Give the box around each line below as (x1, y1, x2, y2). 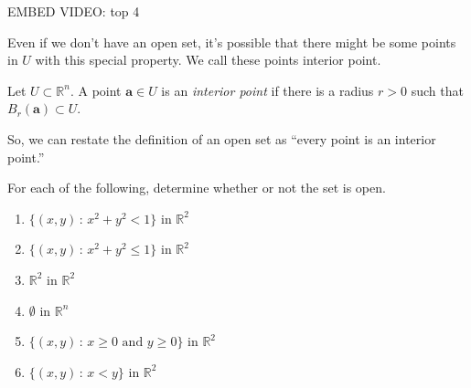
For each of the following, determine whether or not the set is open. (7, 178, 386, 197)
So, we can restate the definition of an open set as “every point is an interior (7, 129, 436, 148)
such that (411, 80, 464, 100)
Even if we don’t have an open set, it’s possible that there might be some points (7, 32, 456, 51)
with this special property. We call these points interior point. (35, 50, 381, 69)
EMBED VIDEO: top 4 (7, 2, 140, 20)
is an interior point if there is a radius (161, 80, 374, 100)
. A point (70, 80, 122, 100)
